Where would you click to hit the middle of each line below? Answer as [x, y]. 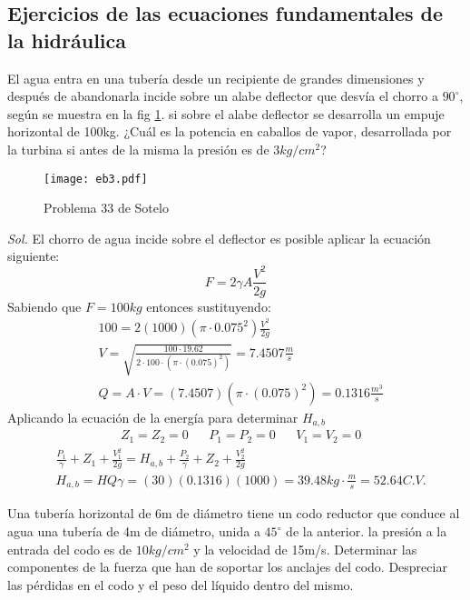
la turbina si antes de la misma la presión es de [138, 149]
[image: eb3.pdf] [96, 179]
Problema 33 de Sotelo [106, 208]
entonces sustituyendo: [209, 306]
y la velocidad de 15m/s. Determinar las [305, 549]
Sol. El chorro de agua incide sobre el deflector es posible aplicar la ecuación [219, 238]
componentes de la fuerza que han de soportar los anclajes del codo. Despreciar [227, 567]
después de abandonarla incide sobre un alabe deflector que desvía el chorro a [223, 96]
